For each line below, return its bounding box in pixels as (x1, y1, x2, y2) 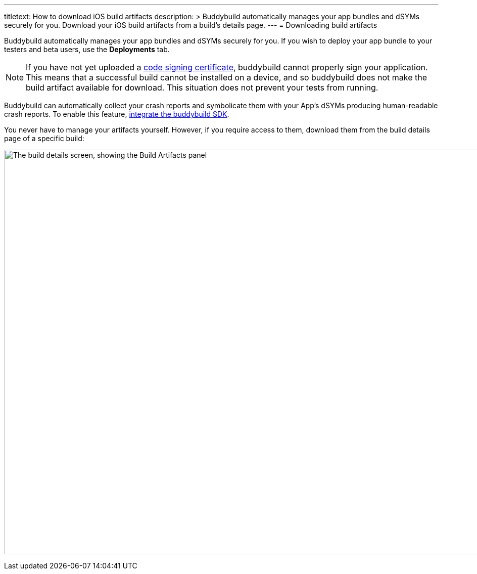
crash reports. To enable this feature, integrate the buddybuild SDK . (4, 110, 229, 118)
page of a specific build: (4, 134, 84, 143)
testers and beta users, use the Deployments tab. (4, 45, 170, 54)
